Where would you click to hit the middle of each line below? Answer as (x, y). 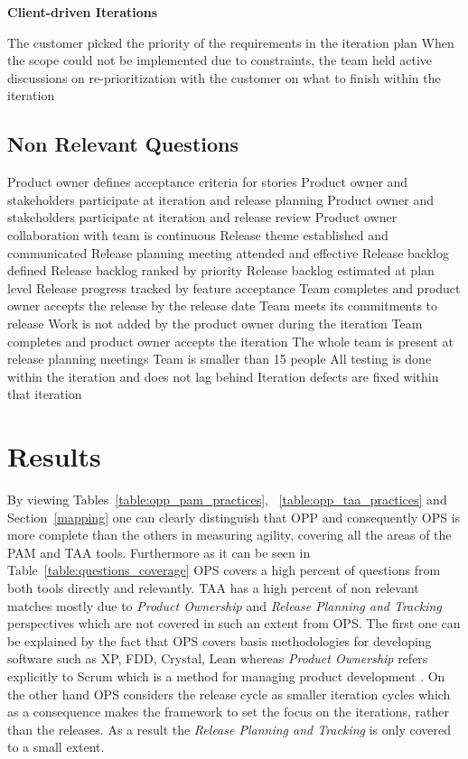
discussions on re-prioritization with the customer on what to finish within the (224, 77)
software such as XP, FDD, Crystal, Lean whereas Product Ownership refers (218, 658)
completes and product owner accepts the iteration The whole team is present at (230, 341)
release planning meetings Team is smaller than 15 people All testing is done (220, 359)
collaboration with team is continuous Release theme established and (198, 234)
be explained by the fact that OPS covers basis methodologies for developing (220, 640)
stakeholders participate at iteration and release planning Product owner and (221, 199)
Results (54, 456)
